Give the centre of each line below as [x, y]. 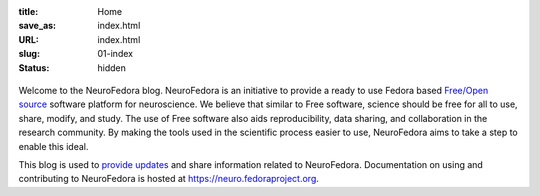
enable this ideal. [53, 146]
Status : [34, 67]
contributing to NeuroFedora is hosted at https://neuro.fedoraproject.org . [169, 179]
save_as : [37, 26]
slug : [29, 54]
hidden [112, 67]
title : [28, 11]
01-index [115, 54]
